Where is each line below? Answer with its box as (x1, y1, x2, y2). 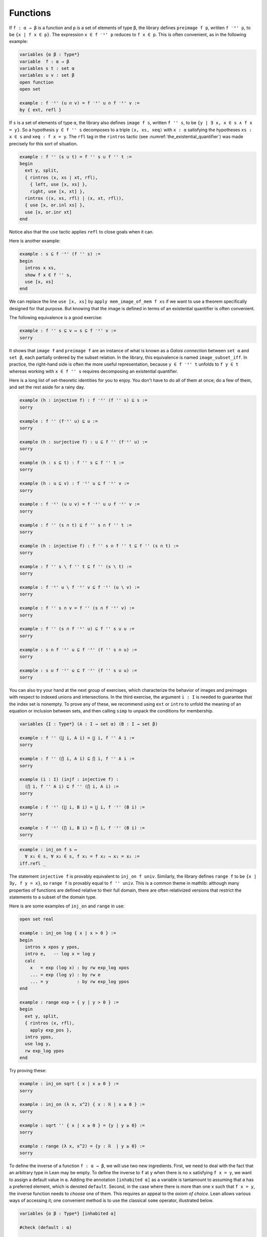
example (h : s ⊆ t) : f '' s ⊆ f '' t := (19, 460, 124, 465)
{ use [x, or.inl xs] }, (25, 202, 85, 208)
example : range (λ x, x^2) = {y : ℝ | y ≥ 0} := (19, 1143, 145, 1149)
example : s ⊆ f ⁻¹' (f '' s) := (19, 251, 101, 257)
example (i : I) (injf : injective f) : (19, 777, 119, 782)
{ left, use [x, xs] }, (30, 182, 88, 188)
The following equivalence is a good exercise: (9, 315, 102, 321)
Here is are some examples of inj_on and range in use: (9, 903, 125, 909)
